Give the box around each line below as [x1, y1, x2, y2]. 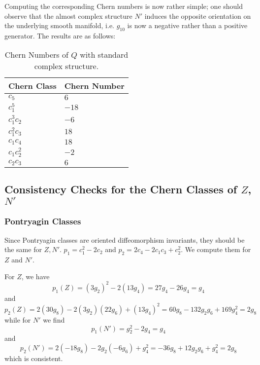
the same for [4, 244, 42, 255]
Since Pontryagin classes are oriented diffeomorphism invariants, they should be [4, 234, 245, 245]
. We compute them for [181, 244, 251, 255]
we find [43, 314, 65, 325]
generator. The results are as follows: [4, 30, 116, 40]
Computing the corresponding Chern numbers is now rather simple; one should [4, 1, 243, 11]
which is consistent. [4, 353, 63, 363]
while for [4, 314, 31, 325]
